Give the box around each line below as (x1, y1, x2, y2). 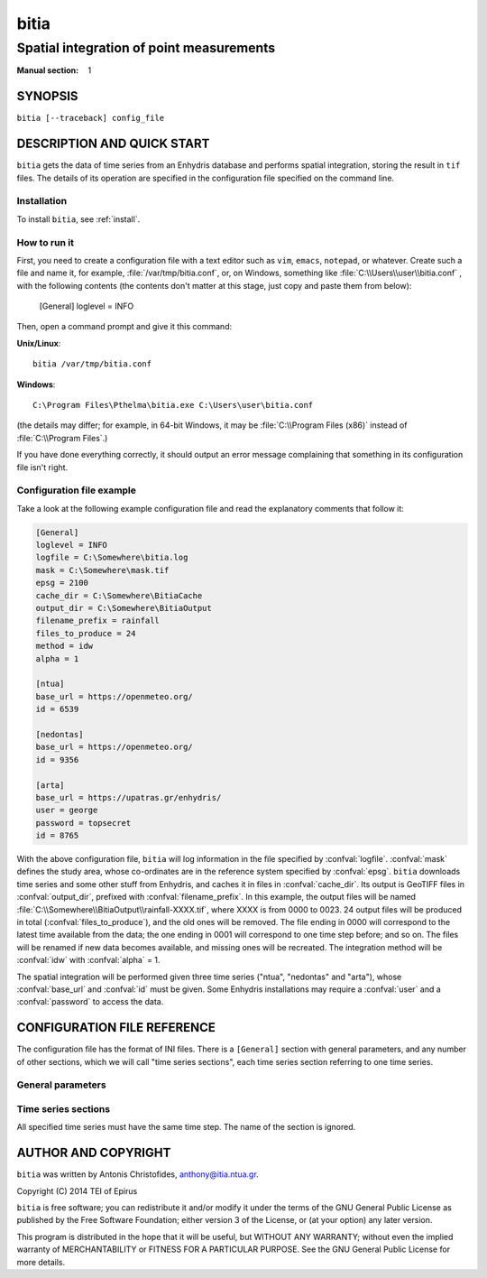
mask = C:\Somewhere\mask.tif (35, 565, 170, 575)
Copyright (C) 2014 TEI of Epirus (16, 1185, 138, 1196)
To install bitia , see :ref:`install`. (16, 213, 141, 225)
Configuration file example (16, 484, 137, 496)
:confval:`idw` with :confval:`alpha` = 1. (16, 955, 161, 966)
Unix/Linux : (16, 338, 61, 348)
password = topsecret (35, 818, 132, 828)
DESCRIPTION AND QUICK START (16, 136, 210, 152)
